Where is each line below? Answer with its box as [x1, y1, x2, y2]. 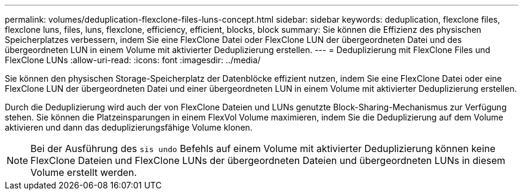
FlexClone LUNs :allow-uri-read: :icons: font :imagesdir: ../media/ [5, 55, 261, 65]
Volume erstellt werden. [30, 166, 137, 178]
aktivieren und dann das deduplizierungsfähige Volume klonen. [5, 122, 253, 132]
